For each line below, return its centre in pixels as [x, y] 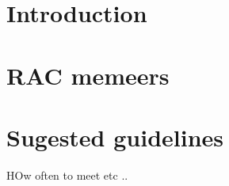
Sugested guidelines [115, 137]
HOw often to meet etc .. [67, 175]
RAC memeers [88, 75]
